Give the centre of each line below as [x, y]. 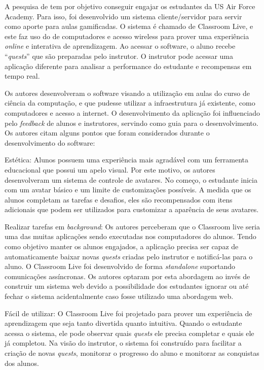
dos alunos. [22, 363]
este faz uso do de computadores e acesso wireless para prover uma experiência [127, 36]
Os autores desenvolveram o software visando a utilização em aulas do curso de [127, 93]
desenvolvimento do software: [50, 142]
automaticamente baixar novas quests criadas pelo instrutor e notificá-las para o [129, 256]
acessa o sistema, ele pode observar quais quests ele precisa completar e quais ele [129, 333]
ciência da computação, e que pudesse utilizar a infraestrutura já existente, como [130, 103]
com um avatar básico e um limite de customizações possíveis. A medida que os [128, 190]
